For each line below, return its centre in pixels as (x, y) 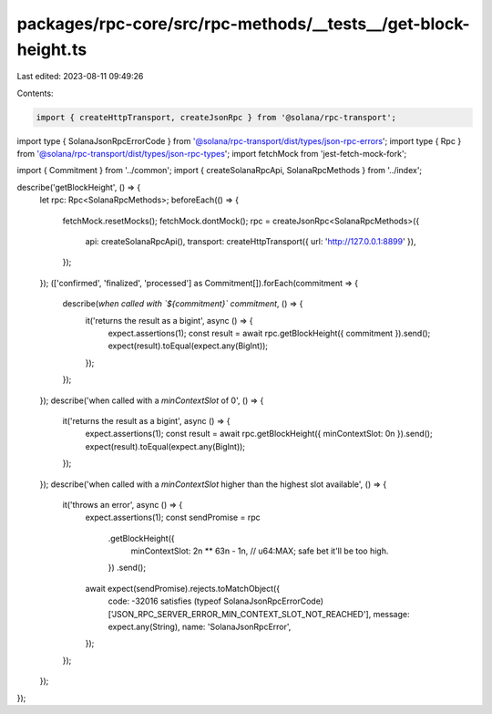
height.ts (52, 49)
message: (391, 614)
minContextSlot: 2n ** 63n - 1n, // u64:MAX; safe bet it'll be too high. (260, 551)
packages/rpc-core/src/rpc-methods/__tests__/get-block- (243, 24)
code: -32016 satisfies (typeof (165, 601)
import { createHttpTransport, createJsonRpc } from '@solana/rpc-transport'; (216, 117)
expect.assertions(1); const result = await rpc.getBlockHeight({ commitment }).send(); (269, 333)
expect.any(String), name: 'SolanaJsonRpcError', (200, 627)
